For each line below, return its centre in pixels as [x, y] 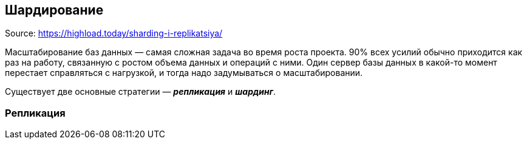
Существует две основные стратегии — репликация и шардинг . [141, 92]
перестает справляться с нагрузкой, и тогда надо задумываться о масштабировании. [184, 73]
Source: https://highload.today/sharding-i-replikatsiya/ [114, 33]
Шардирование [54, 10]
